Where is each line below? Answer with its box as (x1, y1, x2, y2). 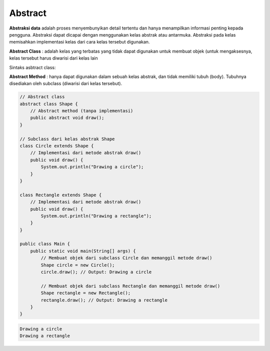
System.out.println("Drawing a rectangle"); (40, 213, 152, 219)
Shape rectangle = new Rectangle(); (40, 290, 131, 296)
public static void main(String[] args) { (30, 248, 136, 254)
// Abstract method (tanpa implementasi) (30, 108, 133, 114)
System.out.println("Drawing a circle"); (40, 164, 144, 170)
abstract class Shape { (19, 101, 78, 107)
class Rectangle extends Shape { (19, 192, 102, 198)
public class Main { (19, 241, 70, 247)
